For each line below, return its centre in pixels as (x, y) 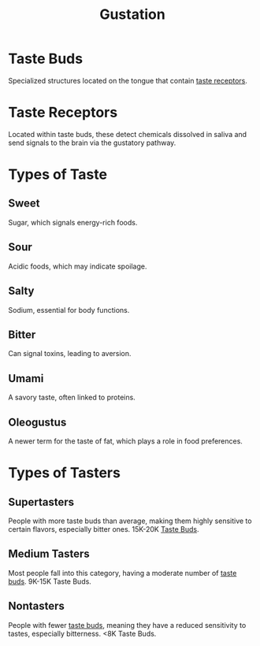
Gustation (132, 15)
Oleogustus (37, 422)
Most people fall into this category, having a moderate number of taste (123, 573)
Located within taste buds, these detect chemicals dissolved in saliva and (127, 134)
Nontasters (37, 606)
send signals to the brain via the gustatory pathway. (92, 143)
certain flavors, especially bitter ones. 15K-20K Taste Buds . (104, 529)
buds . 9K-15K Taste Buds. (50, 581)
